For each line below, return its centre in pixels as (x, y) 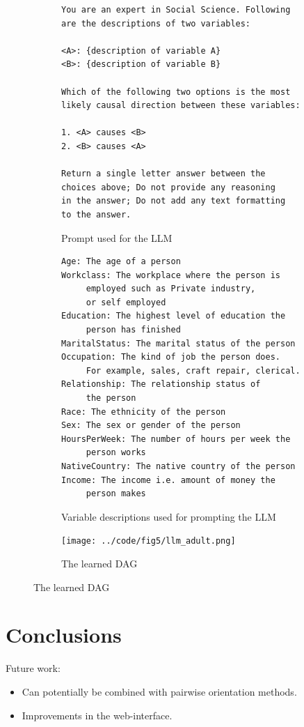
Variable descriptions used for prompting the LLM (169, 516)
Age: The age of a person (121, 262)
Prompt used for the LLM (117, 237)
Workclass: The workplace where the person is (171, 275)
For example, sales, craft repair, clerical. (193, 370)
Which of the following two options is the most (176, 92)
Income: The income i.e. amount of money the (168, 480)
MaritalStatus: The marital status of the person (178, 343)
